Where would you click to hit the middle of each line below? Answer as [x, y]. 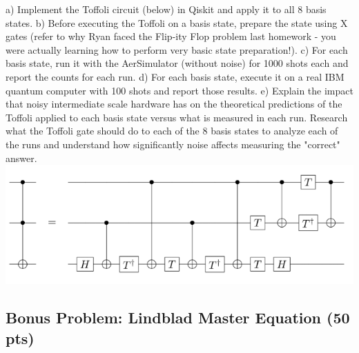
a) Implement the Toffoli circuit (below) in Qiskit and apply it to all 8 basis [166, 9]
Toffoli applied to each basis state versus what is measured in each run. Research [177, 117]
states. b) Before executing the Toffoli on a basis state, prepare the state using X [177, 22]
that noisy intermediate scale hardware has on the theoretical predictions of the [174, 104]
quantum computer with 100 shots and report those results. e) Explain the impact [179, 90]
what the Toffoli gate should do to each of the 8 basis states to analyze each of [172, 131]
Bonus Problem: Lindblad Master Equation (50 [178, 317]
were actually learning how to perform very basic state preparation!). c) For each [177, 49]
